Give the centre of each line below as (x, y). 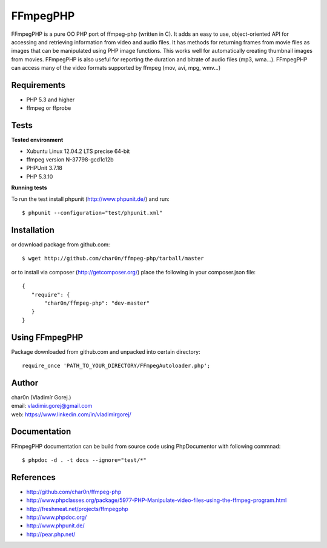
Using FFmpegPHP (47, 337)
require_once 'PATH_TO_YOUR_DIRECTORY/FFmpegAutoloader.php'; (116, 365)
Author (25, 383)
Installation (33, 230)
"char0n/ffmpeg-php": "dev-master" (97, 303)
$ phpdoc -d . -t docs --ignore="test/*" (84, 460)
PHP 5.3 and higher (51, 100)
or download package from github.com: (61, 244)
